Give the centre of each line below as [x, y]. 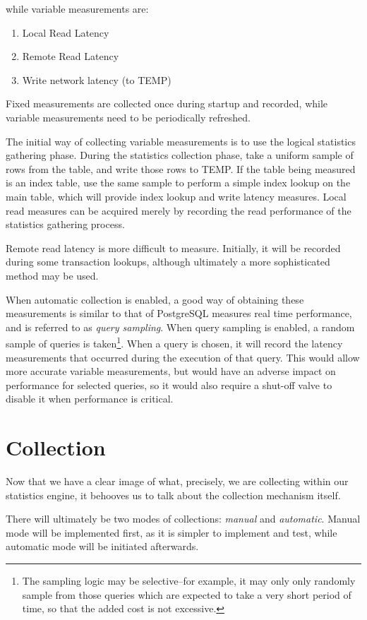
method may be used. [52, 275]
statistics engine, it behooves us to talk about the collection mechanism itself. [173, 495]
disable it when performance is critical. [90, 399]
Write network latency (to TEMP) [97, 79]
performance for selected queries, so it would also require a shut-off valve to [169, 384]
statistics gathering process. [65, 224]
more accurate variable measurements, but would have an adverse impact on [171, 371]
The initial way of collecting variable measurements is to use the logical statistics [181, 141]
